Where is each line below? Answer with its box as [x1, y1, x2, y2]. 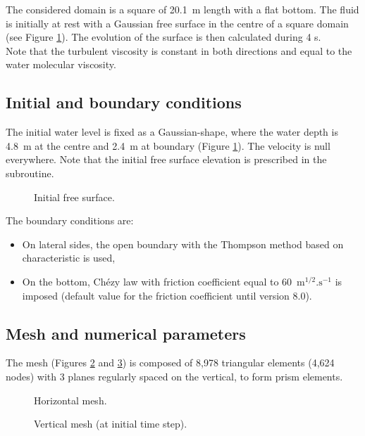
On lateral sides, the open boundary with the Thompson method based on [22, 236, 344, 251]
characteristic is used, [22, 250, 116, 265]
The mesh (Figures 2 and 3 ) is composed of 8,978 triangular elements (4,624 [6, 355, 335, 370]
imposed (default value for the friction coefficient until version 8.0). [22, 288, 312, 302]
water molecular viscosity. [6, 57, 116, 72]
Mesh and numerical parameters [6, 322, 246, 344]
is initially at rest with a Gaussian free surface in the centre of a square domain [6, 15, 349, 30]
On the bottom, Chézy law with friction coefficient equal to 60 [22, 274, 292, 288]
